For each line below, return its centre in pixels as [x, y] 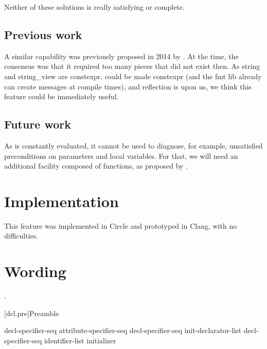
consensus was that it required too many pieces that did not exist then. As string [132, 66]
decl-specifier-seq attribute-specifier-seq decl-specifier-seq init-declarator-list [123, 330]
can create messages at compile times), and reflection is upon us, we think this [128, 86]
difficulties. [21, 236]
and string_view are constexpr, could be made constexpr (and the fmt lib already [133, 76]
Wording [35, 271]
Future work [38, 124]
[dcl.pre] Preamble [32, 313]
